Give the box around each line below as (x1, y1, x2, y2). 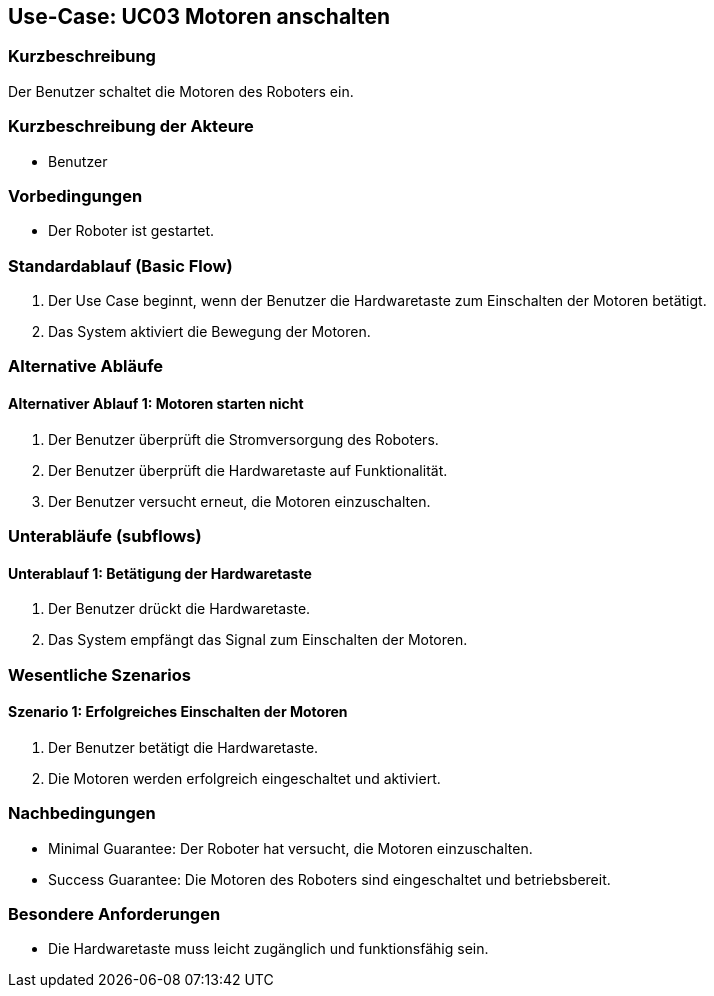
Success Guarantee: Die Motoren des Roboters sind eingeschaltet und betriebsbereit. (48, 870, 611, 888)
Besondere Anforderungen (8, 903, 221, 924)
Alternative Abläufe (8, 356, 164, 377)
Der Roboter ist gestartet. (48, 222, 215, 240)
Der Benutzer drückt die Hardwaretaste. (48, 600, 311, 618)
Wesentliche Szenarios (8, 664, 191, 685)
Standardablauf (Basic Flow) (8, 255, 233, 276)
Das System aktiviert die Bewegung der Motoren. (48, 323, 371, 341)
